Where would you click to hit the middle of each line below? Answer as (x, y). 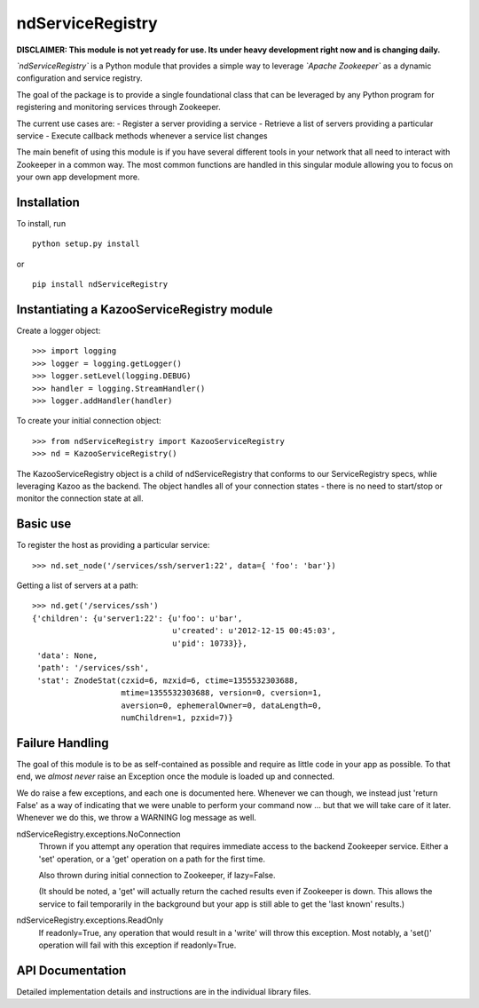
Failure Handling (63, 743)
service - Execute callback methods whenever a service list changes (142, 135)
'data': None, (67, 655)
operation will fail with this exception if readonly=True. (137, 945)
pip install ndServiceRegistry (100, 285)
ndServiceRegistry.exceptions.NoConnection (98, 834)
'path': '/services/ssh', (93, 668)
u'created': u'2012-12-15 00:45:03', (254, 631)
